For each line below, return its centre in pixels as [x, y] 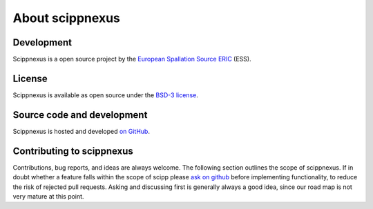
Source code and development [80, 115]
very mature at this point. [48, 196]
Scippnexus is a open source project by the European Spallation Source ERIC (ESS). [132, 59]
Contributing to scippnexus [73, 151]
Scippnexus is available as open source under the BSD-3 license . [105, 95]
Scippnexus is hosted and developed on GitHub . [81, 131]
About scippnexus [66, 18]
